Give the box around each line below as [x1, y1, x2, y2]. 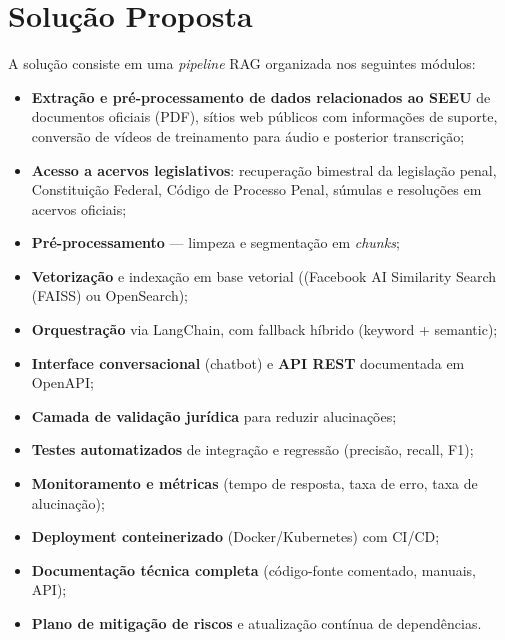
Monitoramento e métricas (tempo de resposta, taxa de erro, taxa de [31, 473, 478, 494]
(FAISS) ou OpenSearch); [31, 285, 189, 306]
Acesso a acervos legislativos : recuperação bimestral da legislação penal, [31, 159, 497, 180]
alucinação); [31, 492, 105, 513]
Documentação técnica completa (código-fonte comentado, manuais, [31, 559, 477, 580]
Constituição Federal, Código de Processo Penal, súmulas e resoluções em [31, 179, 482, 200]
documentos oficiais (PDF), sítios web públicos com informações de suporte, [31, 106, 498, 127]
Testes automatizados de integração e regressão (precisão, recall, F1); [31, 439, 474, 460]
